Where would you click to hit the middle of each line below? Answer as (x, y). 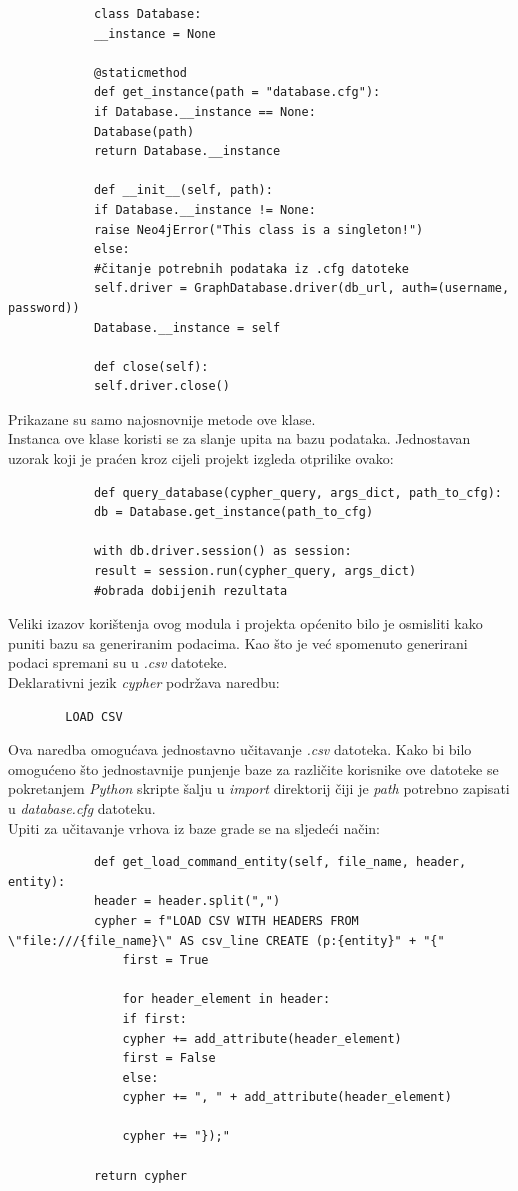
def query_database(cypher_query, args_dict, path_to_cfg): (297, 492)
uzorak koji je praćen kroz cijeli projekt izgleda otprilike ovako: (201, 458)
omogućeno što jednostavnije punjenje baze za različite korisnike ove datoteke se (253, 768)
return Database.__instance (187, 151)
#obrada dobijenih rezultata (190, 590)
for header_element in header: (226, 999)
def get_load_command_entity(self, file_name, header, (280, 862)
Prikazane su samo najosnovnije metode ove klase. (162, 418)
